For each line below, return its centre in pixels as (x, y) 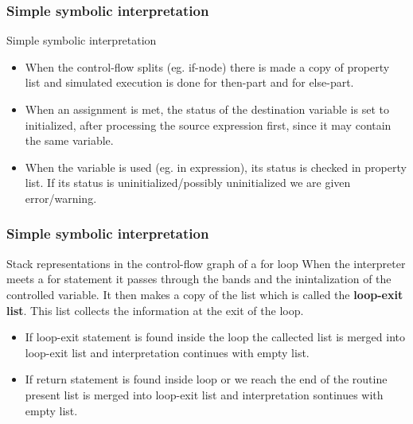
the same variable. (69, 140)
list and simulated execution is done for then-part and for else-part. (189, 82)
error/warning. (61, 198)
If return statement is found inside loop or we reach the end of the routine (206, 379)
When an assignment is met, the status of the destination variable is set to (207, 109)
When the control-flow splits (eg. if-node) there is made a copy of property (207, 66)
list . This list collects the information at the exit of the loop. (155, 310)
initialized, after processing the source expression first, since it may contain (208, 124)
